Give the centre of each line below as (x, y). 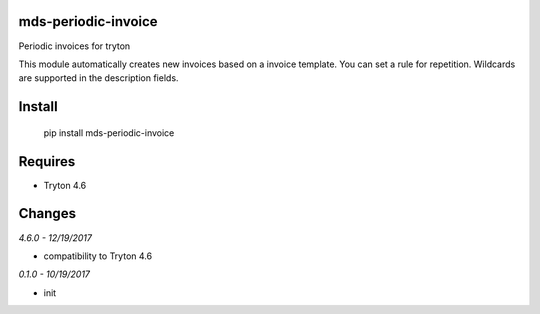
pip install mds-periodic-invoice (109, 132)
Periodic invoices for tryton (74, 46)
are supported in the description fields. (98, 78)
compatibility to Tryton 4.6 (98, 256)
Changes (47, 213)
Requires (47, 161)
